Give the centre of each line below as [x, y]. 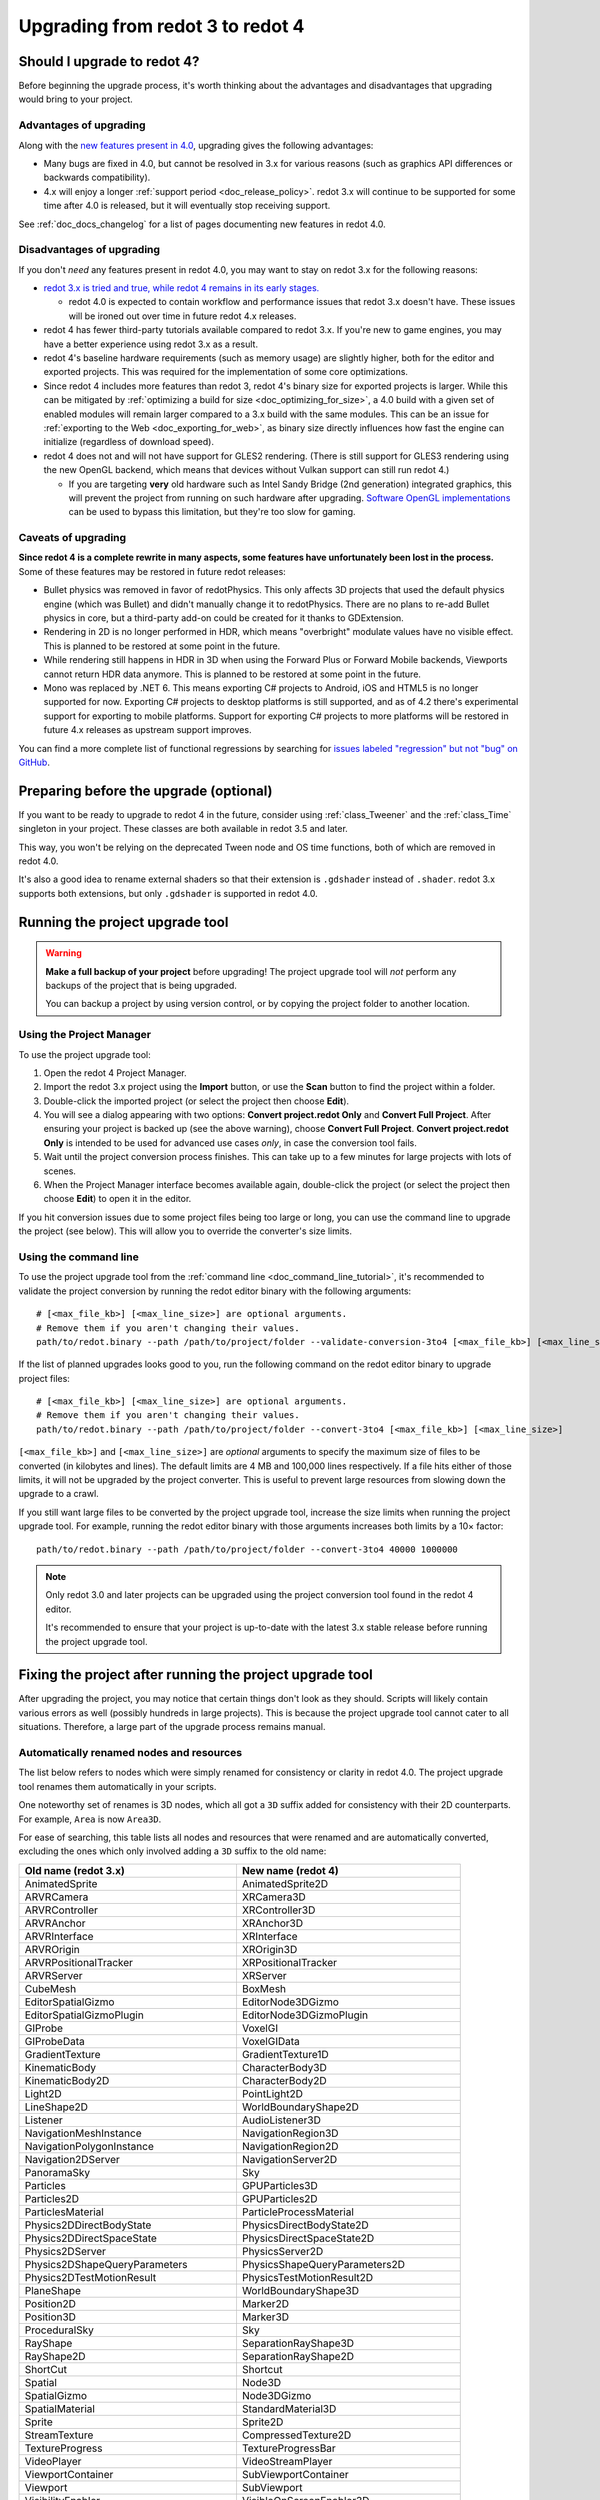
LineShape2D [56, 2107]
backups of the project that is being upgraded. [141, 985]
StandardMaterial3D [289, 2408]
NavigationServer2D [289, 2159]
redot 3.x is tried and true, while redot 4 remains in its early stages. [181, 288]
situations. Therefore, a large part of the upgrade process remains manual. [172, 1727]
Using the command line [78, 1257]
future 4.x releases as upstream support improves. [147, 730]
